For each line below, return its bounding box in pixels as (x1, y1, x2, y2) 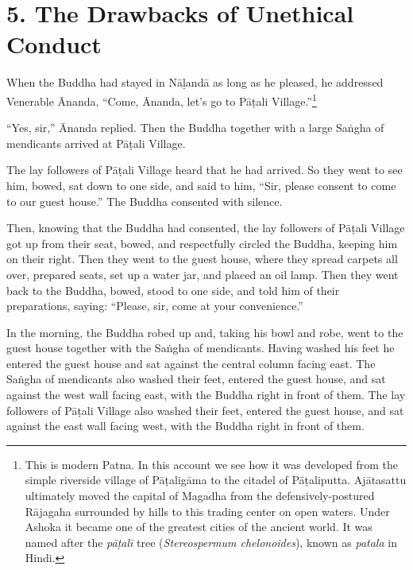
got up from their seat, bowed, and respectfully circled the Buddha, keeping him (6, 235, 398, 251)
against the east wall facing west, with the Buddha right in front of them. (6, 417, 365, 434)
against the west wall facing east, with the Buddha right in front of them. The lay (6, 386, 406, 403)
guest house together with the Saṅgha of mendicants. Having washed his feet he (6, 339, 395, 356)
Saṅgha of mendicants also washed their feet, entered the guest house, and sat (6, 370, 386, 387)
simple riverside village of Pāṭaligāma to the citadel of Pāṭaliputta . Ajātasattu (25, 471, 407, 488)
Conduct (6, 28, 102, 60)
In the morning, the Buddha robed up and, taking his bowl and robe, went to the (6, 324, 403, 340)
